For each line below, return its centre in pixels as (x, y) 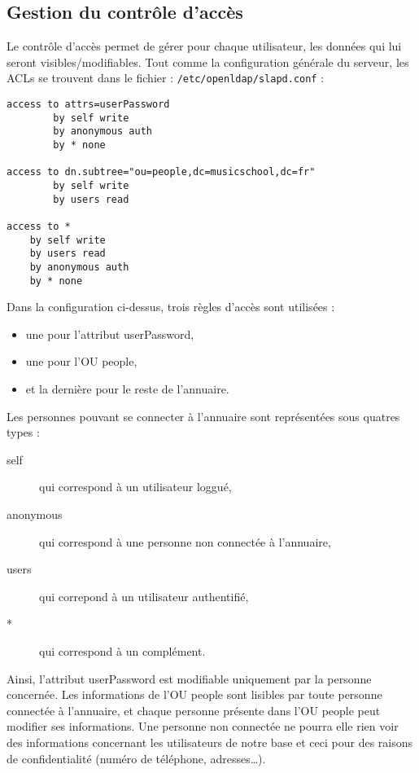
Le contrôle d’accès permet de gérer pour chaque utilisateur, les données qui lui (204, 46)
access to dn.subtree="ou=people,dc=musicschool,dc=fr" (161, 172)
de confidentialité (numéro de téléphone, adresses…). (136, 758)
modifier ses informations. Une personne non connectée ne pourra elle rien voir (203, 726)
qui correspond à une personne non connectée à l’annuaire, (185, 541)
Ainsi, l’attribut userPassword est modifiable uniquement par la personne (189, 678)
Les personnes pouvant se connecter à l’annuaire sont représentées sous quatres (203, 416)
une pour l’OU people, (81, 361)
